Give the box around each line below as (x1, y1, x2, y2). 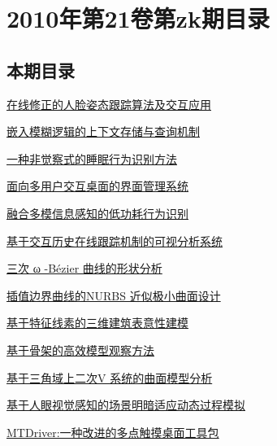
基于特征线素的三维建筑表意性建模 (6, 314, 188, 331)
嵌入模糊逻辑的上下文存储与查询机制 (6, 123, 200, 140)
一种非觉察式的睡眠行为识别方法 (6, 150, 177, 167)
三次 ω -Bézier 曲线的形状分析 (6, 260, 162, 277)
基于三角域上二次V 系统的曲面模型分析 (6, 369, 213, 386)
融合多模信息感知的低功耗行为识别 (6, 204, 188, 221)
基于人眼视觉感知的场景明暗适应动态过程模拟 (6, 396, 245, 413)
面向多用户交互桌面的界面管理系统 (6, 177, 188, 195)
